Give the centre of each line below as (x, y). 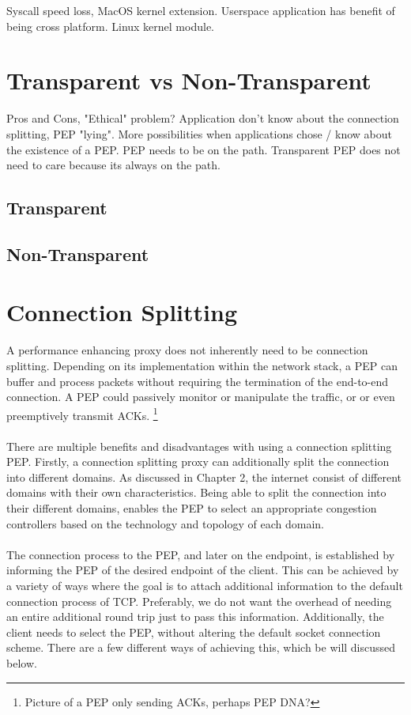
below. (22, 662)
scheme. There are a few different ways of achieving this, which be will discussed (201, 647)
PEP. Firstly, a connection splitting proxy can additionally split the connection (198, 462)
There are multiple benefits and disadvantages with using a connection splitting (199, 446)
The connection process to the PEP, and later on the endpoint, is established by (201, 554)
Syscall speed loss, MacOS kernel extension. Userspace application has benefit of (201, 10)
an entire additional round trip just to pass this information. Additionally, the (195, 617)
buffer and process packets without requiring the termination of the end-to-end (198, 381)
